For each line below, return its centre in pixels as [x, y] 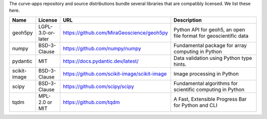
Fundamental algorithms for [206, 83]
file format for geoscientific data [211, 36]
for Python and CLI [196, 105]
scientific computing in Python [209, 89]
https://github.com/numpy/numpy [102, 48]
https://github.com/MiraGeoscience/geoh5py [115, 33]
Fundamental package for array [210, 45]
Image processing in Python [206, 74]
